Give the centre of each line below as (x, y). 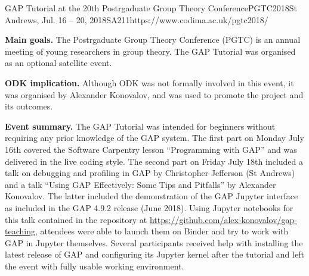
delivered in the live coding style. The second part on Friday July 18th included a (154, 161)
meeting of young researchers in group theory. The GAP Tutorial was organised (150, 51)
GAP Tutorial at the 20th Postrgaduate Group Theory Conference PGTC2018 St (151, 8)
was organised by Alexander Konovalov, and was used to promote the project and (154, 94)
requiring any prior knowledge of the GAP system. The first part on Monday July (154, 138)
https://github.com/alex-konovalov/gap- (223, 219)
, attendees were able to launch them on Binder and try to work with (162, 231)
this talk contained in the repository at (76, 219)
